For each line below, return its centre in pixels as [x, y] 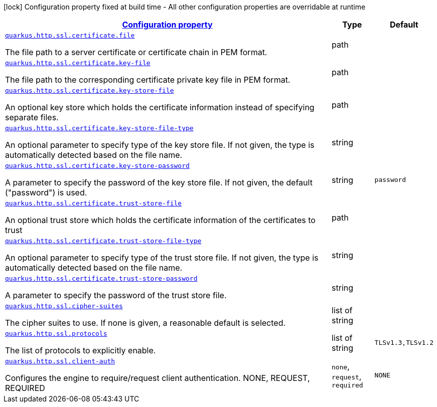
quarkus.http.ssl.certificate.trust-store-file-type [103, 241]
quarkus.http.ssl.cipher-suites [64, 306]
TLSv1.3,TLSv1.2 [404, 343]
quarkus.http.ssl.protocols [56, 334]
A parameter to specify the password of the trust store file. [116, 295]
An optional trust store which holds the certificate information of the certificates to [160, 220]
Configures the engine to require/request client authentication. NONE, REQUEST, [158, 378]
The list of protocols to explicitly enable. [81, 350]
